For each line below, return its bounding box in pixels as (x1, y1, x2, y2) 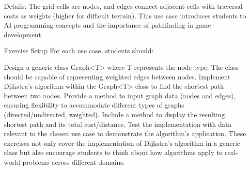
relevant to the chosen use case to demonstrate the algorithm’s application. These (4, 128, 246, 139)
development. (4, 29, 43, 39)
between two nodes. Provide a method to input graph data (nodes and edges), (4, 90, 236, 100)
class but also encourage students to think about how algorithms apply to (4, 147, 223, 157)
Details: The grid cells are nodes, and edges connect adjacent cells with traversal (4, 1, 243, 11)
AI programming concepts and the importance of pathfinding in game (4, 20, 211, 30)
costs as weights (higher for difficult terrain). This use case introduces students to (4, 10, 246, 20)
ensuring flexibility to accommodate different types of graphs (4, 100, 185, 110)
